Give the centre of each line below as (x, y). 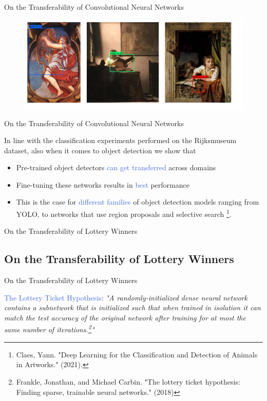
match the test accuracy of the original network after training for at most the (125, 317)
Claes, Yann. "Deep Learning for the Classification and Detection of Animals (137, 354)
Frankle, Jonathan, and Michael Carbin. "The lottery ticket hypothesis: (128, 381)
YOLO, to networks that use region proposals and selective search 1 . (124, 213)
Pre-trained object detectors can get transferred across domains (116, 167)
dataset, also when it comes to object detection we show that (100, 150)
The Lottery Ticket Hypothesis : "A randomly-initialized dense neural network (126, 297)
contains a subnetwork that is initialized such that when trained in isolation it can (132, 307)
